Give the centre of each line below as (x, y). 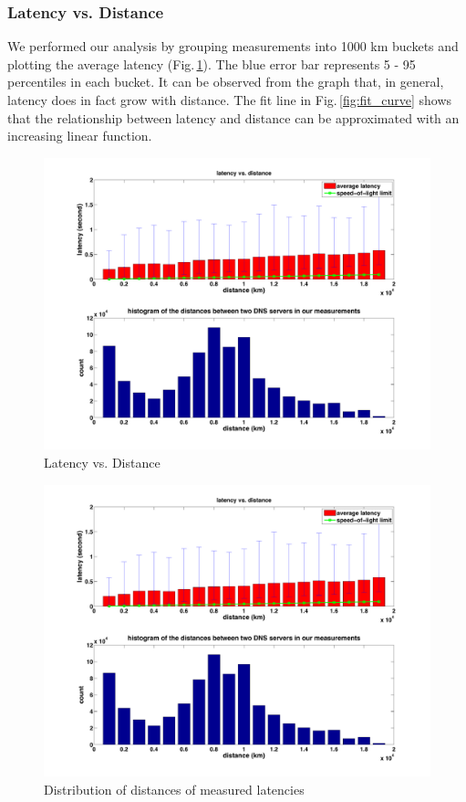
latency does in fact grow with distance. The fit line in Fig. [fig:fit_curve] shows (230, 100)
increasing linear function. (80, 136)
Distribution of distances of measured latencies (174, 789)
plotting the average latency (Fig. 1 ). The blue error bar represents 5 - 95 (212, 63)
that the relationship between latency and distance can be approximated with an (233, 117)
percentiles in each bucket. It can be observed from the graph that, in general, (226, 82)
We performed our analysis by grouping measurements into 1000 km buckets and (233, 46)
